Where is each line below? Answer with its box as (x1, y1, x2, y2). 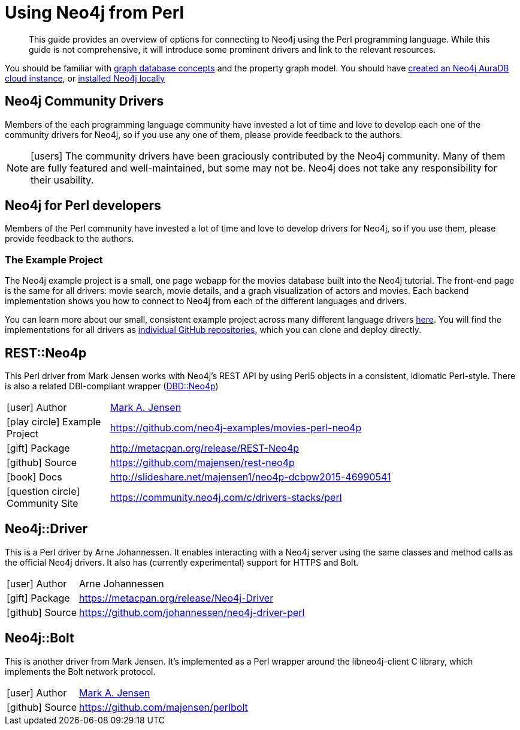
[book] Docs (7, 471, 62, 483)
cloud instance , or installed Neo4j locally (5, 73, 165, 83)
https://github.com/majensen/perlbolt (79, 701, 248, 713)
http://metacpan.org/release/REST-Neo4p (110, 442, 300, 455)
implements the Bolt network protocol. (5, 666, 156, 677)
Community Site (7, 497, 78, 510)
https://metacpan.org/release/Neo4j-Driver (79, 591, 274, 604)
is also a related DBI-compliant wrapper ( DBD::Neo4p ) (5, 381, 219, 392)
